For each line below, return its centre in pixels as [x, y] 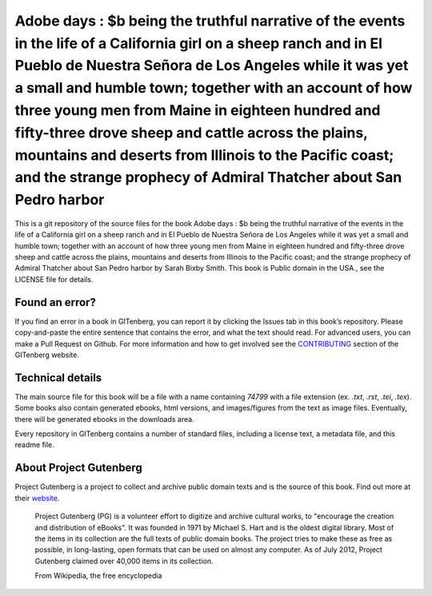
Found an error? [55, 302]
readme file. [35, 445]
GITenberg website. [47, 355]
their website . [37, 498]
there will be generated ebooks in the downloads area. [105, 419]
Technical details [58, 377]
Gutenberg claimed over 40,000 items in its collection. [124, 561]
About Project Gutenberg [79, 468]
